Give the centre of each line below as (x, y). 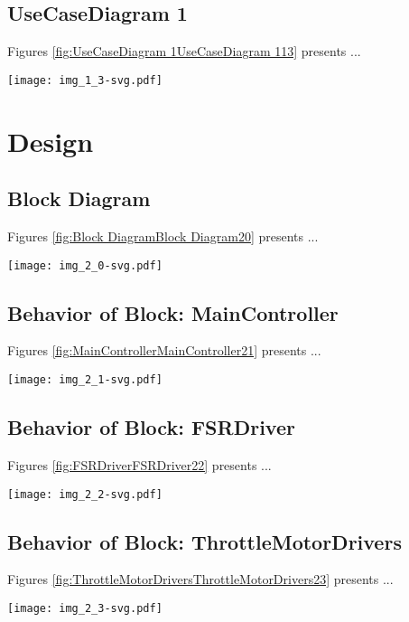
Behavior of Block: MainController (173, 312)
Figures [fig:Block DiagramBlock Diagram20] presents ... (163, 236)
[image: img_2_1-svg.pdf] (85, 380)
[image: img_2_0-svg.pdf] (85, 265)
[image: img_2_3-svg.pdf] (85, 608)
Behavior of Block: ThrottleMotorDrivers (204, 541)
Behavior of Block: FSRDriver (151, 427)
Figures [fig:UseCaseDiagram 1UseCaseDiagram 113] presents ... (184, 51)
